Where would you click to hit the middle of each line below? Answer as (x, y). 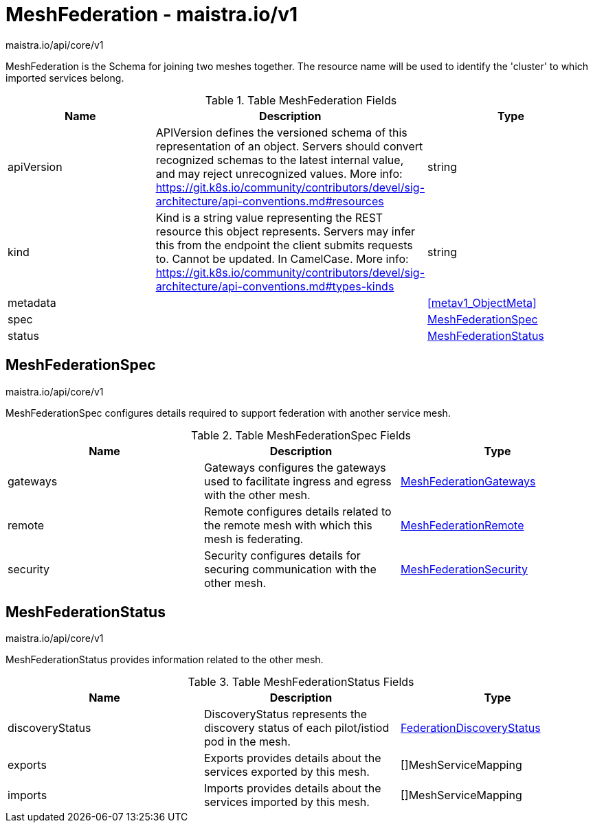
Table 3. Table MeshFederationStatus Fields (301, 682)
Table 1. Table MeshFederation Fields (301, 100)
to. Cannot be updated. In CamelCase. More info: (282, 258)
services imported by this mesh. (287, 802)
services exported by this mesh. (287, 772)
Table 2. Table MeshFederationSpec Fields (301, 435)
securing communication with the (290, 569)
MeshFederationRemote (462, 525)
